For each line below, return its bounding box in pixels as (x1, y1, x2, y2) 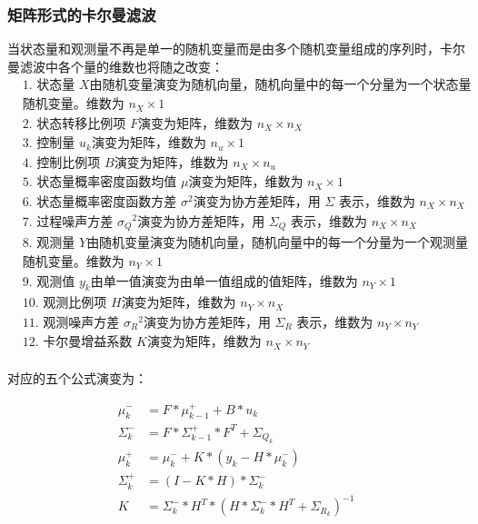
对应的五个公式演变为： (7, 369, 147, 388)
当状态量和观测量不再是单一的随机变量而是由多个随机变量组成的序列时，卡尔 (7, 39, 465, 58)
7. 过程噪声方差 (22, 215, 114, 229)
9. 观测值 (22, 275, 75, 289)
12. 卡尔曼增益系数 (22, 336, 133, 350)
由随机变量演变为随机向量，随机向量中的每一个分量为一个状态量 (89, 79, 472, 93)
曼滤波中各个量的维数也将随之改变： (7, 56, 224, 75)
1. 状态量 (22, 79, 75, 93)
